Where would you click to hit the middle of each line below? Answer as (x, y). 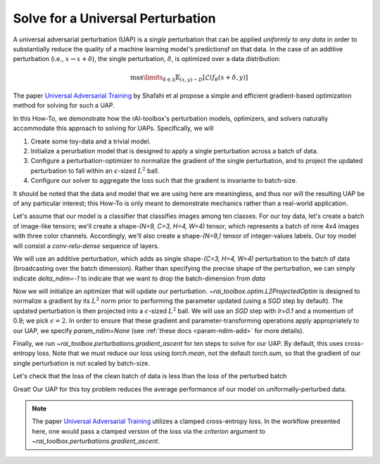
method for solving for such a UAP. (64, 105)
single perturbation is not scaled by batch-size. (82, 363)
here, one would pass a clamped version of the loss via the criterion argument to (148, 431)
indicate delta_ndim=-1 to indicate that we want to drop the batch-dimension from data (139, 278)
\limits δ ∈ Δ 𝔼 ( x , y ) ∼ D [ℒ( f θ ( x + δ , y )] (196, 78)
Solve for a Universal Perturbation (114, 18)
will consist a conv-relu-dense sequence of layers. (86, 245)
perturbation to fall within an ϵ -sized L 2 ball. (95, 170)
